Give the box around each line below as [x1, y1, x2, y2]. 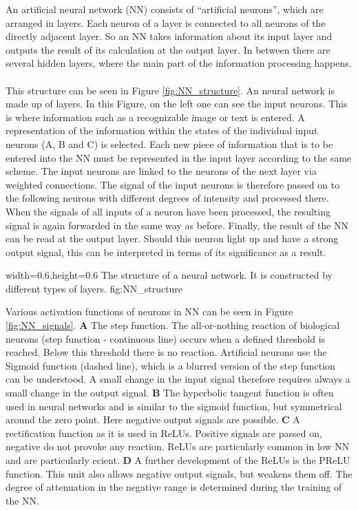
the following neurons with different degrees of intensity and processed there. [6, 191, 329, 205]
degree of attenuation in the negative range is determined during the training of [6, 480, 342, 494]
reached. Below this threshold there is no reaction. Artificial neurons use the [6, 345, 327, 359]
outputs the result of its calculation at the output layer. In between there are [6, 42, 330, 56]
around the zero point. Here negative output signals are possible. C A [6, 412, 300, 427]
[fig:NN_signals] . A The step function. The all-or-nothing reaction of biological [6, 318, 340, 332]
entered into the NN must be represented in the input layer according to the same [6, 150, 352, 164]
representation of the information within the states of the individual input [6, 123, 318, 138]
